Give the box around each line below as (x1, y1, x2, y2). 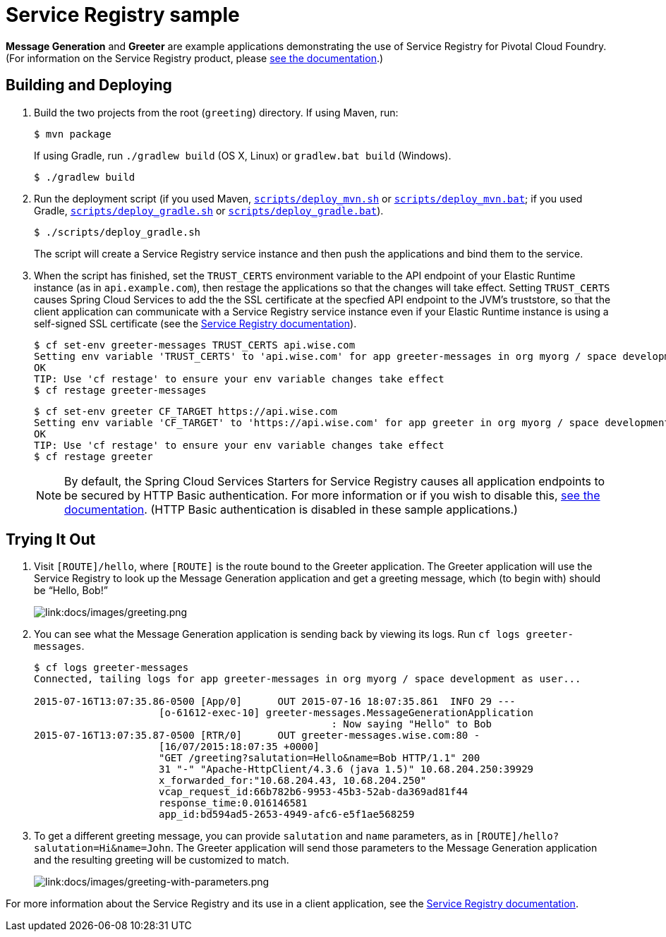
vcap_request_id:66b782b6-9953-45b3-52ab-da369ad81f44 (159, 786, 468, 798)
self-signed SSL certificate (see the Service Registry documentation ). (34, 317, 357, 330)
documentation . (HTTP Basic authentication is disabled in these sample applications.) (64, 502, 518, 516)
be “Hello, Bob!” (34, 584, 108, 597)
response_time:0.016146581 (159, 797, 308, 809)
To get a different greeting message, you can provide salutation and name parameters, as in (34, 830, 473, 842)
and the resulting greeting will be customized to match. (34, 854, 289, 866)
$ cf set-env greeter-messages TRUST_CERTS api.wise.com (34, 339, 356, 351)
